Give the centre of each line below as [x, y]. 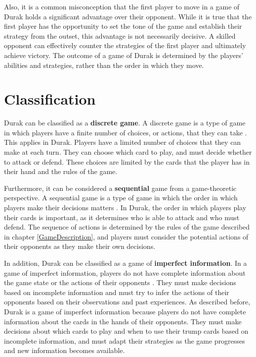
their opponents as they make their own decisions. [80, 246]
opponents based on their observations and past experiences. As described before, [127, 302]
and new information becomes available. [64, 350]
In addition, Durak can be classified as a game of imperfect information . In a [126, 263]
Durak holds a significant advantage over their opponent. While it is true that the [128, 16]
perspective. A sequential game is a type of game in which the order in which [121, 198]
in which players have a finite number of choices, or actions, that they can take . [126, 132]
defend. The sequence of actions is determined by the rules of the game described [127, 227]
